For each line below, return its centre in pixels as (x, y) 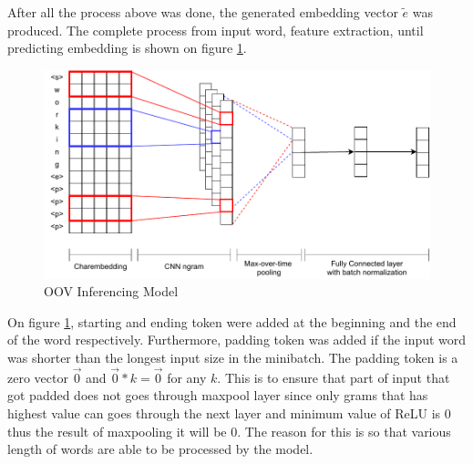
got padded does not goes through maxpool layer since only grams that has (218, 395)
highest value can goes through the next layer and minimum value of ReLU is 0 (229, 412)
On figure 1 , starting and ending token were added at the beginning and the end (232, 321)
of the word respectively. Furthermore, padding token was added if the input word (237, 340)
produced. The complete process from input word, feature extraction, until (216, 30)
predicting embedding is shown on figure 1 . (127, 48)
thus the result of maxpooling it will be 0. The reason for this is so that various (229, 431)
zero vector (38, 377)
